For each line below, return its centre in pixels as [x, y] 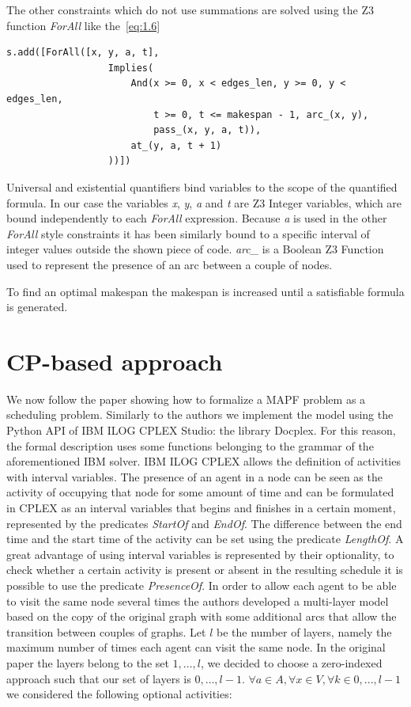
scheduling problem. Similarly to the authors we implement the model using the [200, 414]
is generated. [37, 307]
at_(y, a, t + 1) [176, 145]
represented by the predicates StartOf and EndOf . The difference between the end [204, 523]
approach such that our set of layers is [99, 678]
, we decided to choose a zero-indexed [291, 662]
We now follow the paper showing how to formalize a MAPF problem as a [186, 399]
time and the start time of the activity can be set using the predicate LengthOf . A [205, 539]
